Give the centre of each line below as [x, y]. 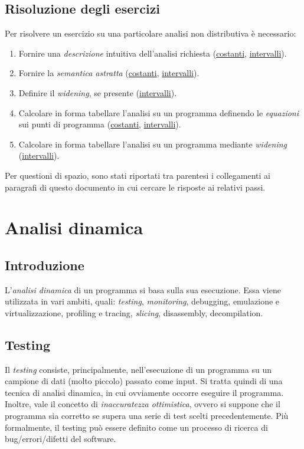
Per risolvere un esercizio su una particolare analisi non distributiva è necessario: [151, 33]
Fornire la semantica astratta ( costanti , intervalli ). [109, 73]
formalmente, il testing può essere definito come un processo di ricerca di [136, 427]
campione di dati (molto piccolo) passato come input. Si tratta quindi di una [144, 381]
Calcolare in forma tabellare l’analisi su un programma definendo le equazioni [159, 112]
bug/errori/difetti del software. [61, 439]
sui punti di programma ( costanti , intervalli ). [100, 124]
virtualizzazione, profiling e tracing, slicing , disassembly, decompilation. [134, 312]
